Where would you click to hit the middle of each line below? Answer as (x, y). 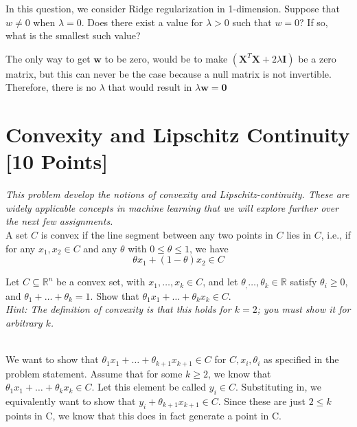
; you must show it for (304, 309)
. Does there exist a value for (142, 22)
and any (100, 248)
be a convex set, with (101, 282)
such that (252, 22)
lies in (299, 235)
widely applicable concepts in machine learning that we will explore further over (172, 207)
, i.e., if (336, 235)
